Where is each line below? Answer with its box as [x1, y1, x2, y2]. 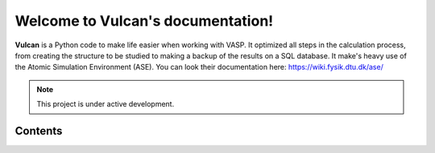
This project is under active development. [36, 99, 175, 109]
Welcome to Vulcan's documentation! [14, 12, 274, 30]
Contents [14, 124, 63, 138]
